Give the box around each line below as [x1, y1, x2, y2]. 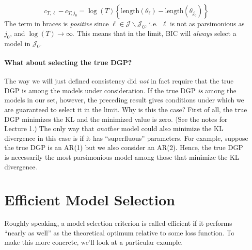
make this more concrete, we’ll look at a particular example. [4, 237, 183, 247]
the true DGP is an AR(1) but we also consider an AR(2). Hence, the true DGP [4, 142, 243, 152]
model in [4, 38, 31, 48]
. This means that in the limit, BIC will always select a [73, 28, 236, 38]
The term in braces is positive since [4, 18, 109, 28]
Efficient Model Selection [4, 190, 175, 210]
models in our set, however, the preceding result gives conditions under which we [4, 95, 244, 105]
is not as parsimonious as [170, 18, 245, 28]
